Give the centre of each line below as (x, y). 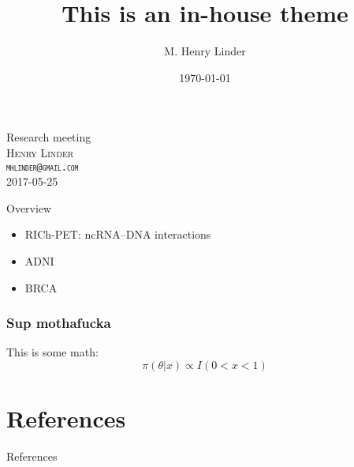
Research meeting (49, 137)
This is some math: (52, 352)
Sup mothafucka (59, 323)
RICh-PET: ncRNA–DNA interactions (118, 234)
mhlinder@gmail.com (43, 167)
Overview (29, 207)
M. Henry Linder (205, 51)
